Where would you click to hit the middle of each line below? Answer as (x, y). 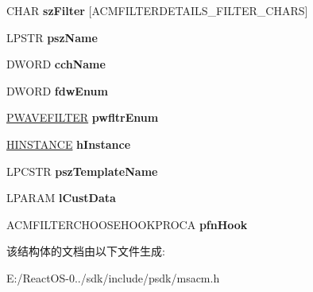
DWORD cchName (56, 64)
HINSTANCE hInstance (69, 144)
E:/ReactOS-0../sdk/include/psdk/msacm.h (113, 277)
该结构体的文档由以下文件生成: (86, 251)
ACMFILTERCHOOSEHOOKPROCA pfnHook (127, 224)
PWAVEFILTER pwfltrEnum (83, 117)
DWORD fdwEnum (57, 90)
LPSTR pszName (52, 37)
